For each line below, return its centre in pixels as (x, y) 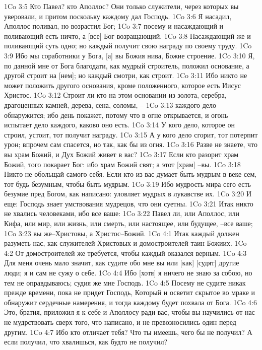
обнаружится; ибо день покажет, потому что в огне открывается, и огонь (116, 115)
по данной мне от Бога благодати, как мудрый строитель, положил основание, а (127, 65)
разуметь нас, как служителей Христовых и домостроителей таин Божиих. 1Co (125, 243)
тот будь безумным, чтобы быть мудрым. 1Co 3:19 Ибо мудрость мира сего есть (127, 184)
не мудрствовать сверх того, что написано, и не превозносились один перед (120, 322)
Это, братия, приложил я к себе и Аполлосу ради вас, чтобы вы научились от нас (129, 312)
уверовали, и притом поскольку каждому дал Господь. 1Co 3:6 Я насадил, (118, 16)
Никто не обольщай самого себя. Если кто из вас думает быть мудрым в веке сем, (130, 174)
